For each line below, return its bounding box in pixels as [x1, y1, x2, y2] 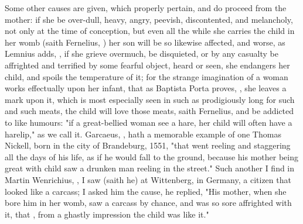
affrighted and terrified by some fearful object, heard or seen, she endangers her [5, 58, 290, 71]
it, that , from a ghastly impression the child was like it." [5, 208, 209, 220]
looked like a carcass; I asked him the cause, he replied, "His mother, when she [5, 185, 287, 197]
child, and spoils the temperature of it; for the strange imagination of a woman [5, 70, 288, 82]
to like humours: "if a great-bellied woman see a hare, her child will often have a [5, 116, 292, 128]
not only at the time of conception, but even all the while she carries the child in [5, 25, 295, 37]
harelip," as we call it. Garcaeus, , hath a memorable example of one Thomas [5, 127, 281, 140]
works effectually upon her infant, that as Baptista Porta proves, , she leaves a [5, 82, 287, 94]
